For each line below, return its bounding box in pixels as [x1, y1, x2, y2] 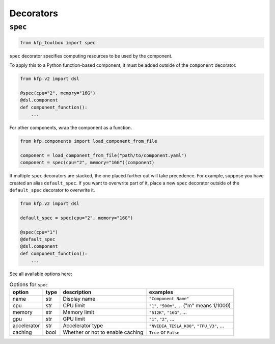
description [63, 288, 92, 296]
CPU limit [63, 302, 85, 309]
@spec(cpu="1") [20, 229, 58, 235]
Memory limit [63, 308, 94, 315]
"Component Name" [149, 296, 189, 302]
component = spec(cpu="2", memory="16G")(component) [20, 160, 155, 166]
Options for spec [9, 281, 48, 288]
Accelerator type [63, 322, 103, 329]
